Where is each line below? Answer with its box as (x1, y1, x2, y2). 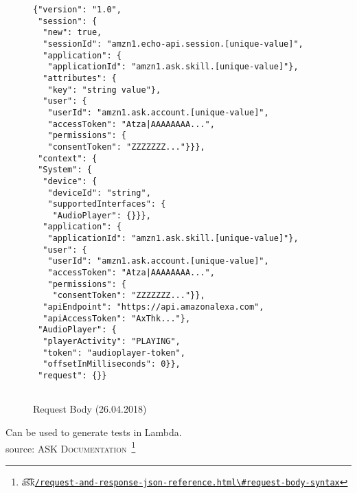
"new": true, (43, 27, 102, 38)
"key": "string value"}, (47, 84, 161, 95)
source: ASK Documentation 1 (5, 439, 136, 455)
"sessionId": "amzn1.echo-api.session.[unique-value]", (43, 38, 303, 49)
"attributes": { (43, 73, 117, 83)
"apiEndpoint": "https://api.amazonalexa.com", (43, 302, 264, 312)
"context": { (38, 153, 97, 163)
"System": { (38, 165, 92, 175)
